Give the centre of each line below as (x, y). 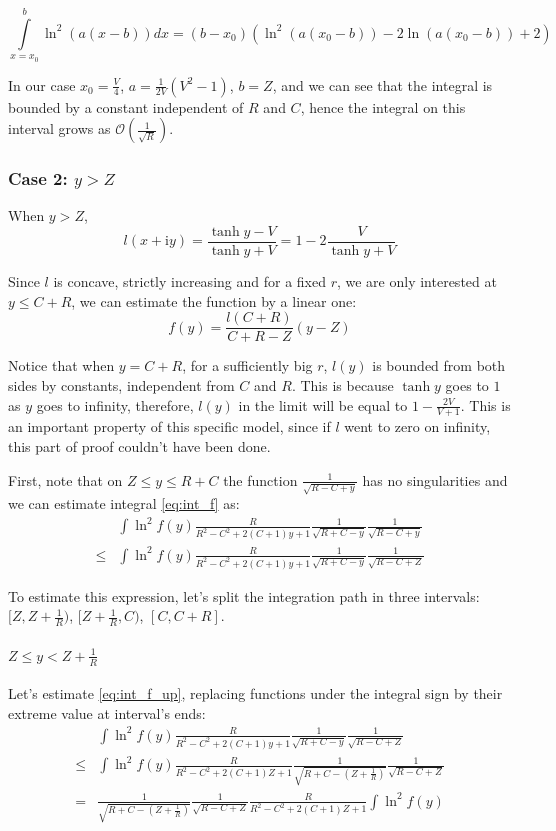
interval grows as (59, 128)
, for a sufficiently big (247, 365)
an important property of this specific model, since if (169, 426)
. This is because (342, 384)
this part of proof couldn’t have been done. (139, 445)
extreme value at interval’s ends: (107, 712)
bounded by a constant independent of (126, 106)
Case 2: (38, 178)
